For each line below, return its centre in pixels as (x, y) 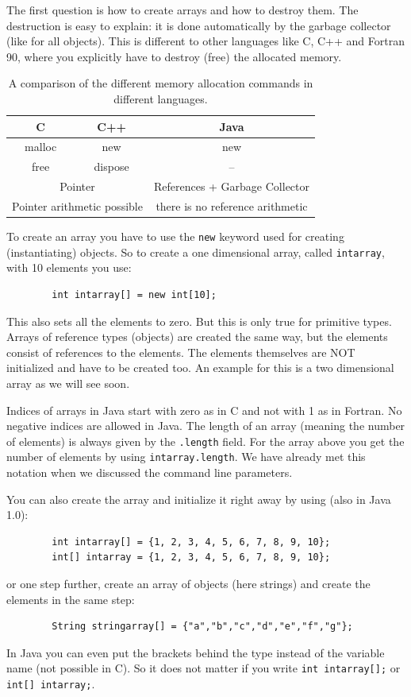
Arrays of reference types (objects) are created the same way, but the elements (197, 337)
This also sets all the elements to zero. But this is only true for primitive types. (199, 321)
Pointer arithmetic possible (77, 205)
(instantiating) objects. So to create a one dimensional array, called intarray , (196, 252)
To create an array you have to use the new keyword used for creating (175, 236)
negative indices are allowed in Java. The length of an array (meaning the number (206, 426)
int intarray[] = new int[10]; (134, 294)
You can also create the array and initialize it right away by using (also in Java (199, 499)
